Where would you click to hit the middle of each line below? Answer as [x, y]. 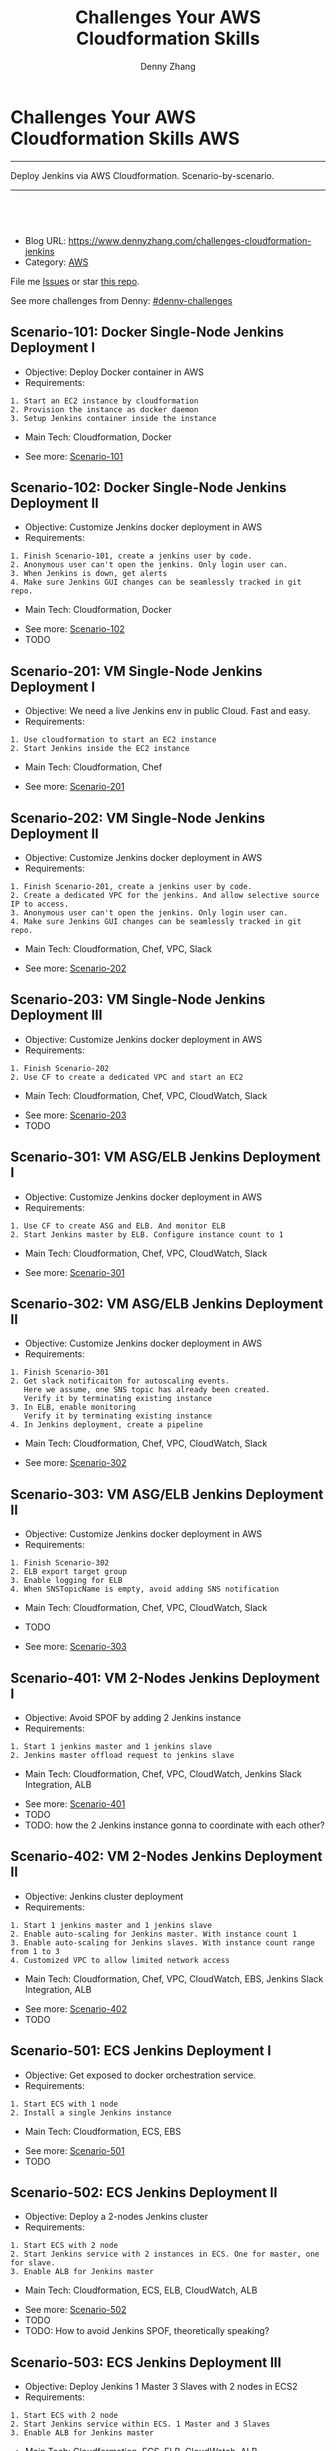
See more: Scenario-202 [75, 968]
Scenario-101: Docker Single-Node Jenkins [147, 332]
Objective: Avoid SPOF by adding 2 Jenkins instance [133, 1717]
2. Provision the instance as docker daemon [104, 409]
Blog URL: [45, 240]
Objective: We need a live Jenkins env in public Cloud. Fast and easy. [167, 711]
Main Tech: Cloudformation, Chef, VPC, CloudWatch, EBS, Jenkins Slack [174, 1978]
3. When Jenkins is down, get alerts [89, 574]
